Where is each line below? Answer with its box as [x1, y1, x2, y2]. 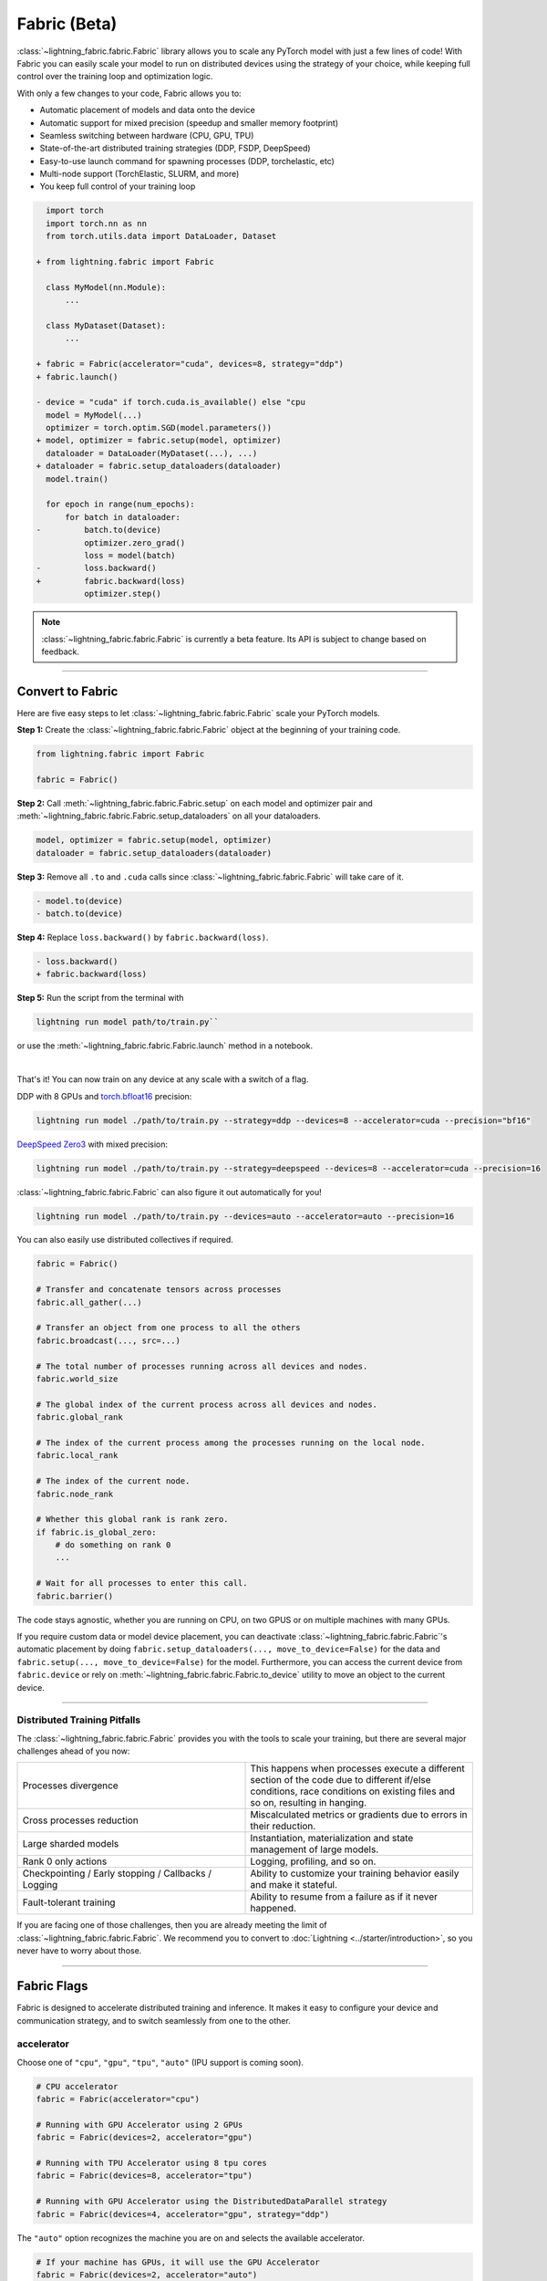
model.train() [46, 474, 109, 484]
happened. [250, 1902, 296, 1915]
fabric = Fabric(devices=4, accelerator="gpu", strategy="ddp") [36, 2209, 330, 2219]
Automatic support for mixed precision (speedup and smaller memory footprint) [39, 117, 339, 128]
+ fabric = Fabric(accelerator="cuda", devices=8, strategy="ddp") [36, 359, 345, 370]
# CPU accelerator [36, 2081, 119, 2091]
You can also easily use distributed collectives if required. [16, 1234, 234, 1245]
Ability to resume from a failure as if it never [250, 1890, 438, 1903]
